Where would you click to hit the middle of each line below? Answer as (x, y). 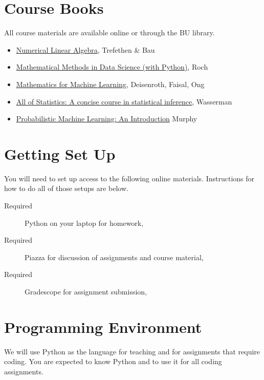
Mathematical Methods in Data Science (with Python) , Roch (112, 67)
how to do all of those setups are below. (66, 188)
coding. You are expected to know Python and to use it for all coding (113, 361)
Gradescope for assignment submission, (86, 291)
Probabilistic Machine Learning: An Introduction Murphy (107, 119)
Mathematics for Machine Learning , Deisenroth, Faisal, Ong (110, 84)
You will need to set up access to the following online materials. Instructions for (129, 178)
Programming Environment (103, 326)
